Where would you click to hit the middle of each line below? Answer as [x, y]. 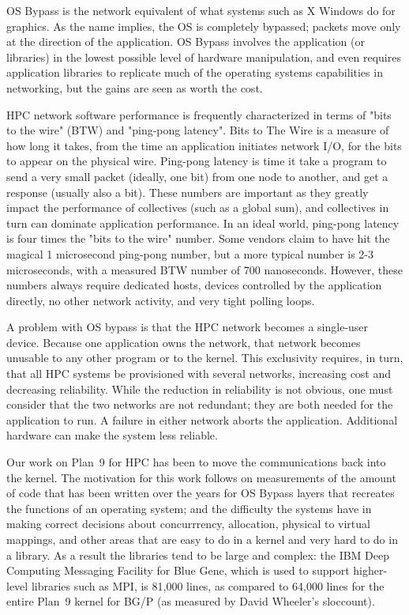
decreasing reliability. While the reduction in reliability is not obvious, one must [200, 389]
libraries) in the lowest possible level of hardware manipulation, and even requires [204, 57]
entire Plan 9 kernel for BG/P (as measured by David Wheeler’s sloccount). [191, 601]
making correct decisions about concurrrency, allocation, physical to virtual [188, 524]
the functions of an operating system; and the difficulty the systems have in [189, 508]
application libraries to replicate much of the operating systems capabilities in [195, 72]
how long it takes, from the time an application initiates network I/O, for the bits [204, 145]
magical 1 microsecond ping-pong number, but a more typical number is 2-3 [190, 253]
